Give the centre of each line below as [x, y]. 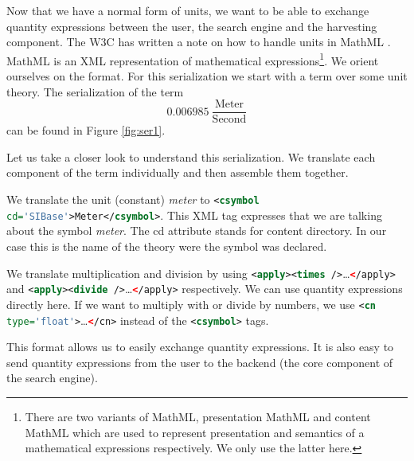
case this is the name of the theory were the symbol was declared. [167, 246]
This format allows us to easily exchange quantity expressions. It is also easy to [200, 347]
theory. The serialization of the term [95, 91]
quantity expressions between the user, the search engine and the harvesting [192, 26]
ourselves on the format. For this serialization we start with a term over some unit [207, 76]
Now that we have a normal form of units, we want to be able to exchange [188, 10]
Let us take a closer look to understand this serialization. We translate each [191, 156]
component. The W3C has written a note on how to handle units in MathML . [199, 42]
